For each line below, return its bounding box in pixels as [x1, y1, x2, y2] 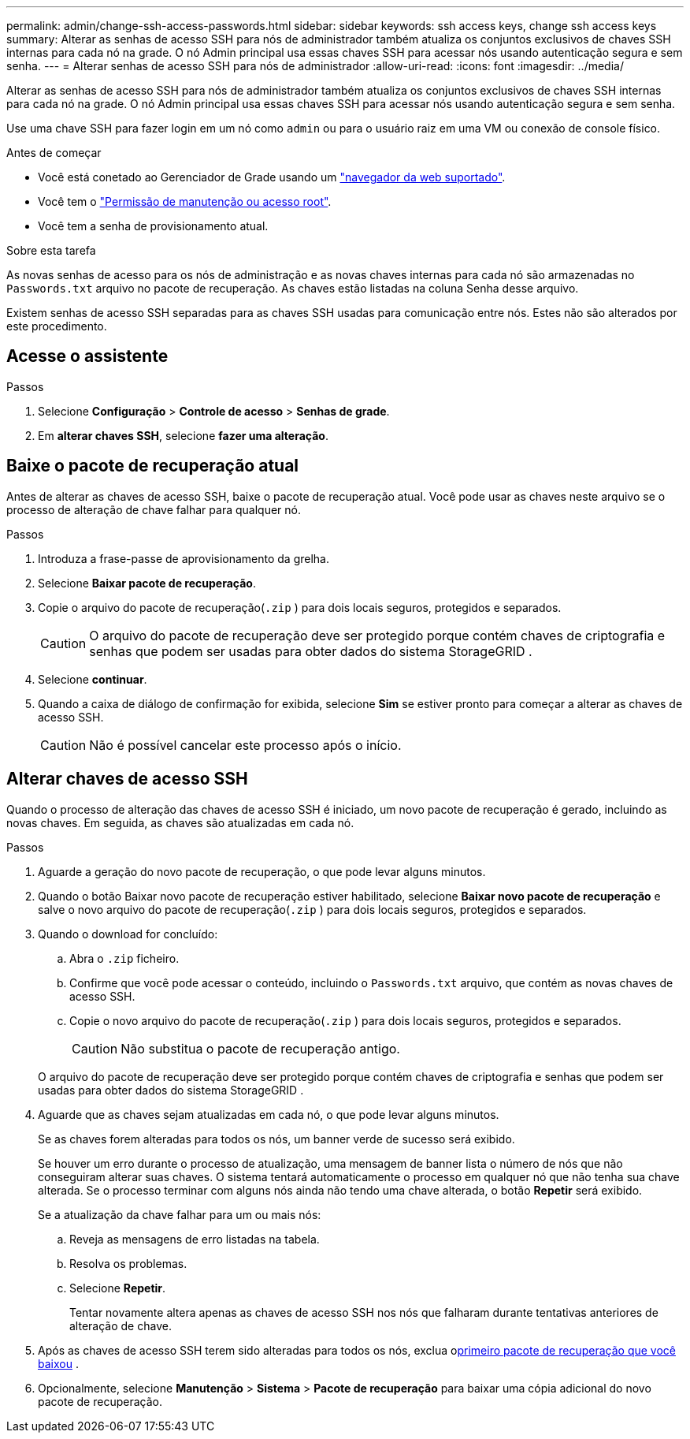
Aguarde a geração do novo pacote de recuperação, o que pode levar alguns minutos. [38, 864, 486, 878]
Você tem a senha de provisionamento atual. [38, 219, 269, 233]
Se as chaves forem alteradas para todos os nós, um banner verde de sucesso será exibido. [38, 1131, 515, 1146]
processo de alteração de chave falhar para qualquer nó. [6, 502, 301, 516]
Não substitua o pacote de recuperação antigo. [121, 1040, 400, 1057]
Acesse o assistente [6, 346, 169, 367]
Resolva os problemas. [69, 1256, 187, 1270]
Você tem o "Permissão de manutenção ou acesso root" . [38, 195, 332, 208]
